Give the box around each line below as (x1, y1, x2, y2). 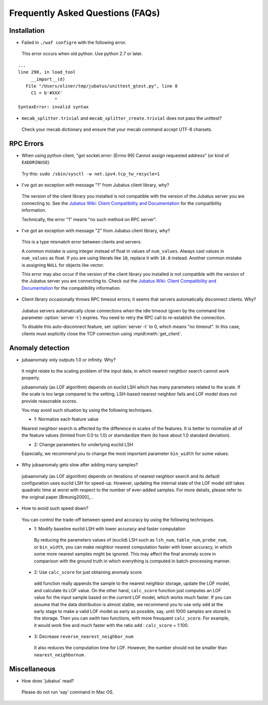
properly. (21, 375, 40, 381)
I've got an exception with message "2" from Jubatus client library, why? (21, 228, 170, 234)
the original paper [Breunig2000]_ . (21, 494, 94, 500)
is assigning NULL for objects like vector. (21, 262, 104, 268)
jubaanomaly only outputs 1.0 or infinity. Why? (21, 357, 116, 363)
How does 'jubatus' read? (21, 678, 74, 684)
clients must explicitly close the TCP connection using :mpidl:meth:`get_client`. (21, 330, 183, 336)
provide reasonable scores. (21, 398, 78, 404)
